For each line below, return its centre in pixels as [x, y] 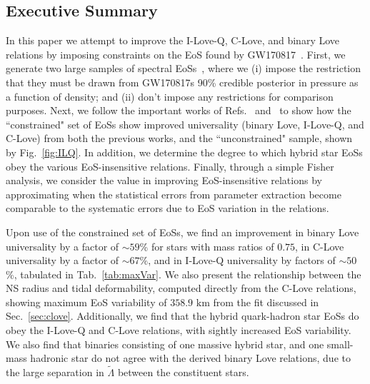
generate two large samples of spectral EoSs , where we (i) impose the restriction [184, 68]
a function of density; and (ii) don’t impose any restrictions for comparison [170, 96]
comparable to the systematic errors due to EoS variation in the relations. [167, 208]
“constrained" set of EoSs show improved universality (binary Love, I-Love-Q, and [185, 124]
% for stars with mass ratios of [207, 246]
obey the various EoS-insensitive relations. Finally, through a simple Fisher [170, 166]
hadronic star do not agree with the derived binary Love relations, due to [190, 358]
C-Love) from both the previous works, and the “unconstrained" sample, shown [179, 138]
